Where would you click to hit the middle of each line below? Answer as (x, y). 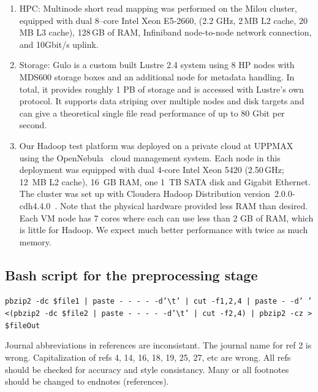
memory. (35, 241)
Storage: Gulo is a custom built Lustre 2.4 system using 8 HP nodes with (157, 65)
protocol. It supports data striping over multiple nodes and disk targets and (162, 101)
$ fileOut (23, 325)
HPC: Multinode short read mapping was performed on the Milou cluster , (158, 8)
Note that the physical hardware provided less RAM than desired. (184, 205)
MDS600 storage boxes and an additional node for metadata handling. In (157, 76)
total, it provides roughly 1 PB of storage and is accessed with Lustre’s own (161, 89)
